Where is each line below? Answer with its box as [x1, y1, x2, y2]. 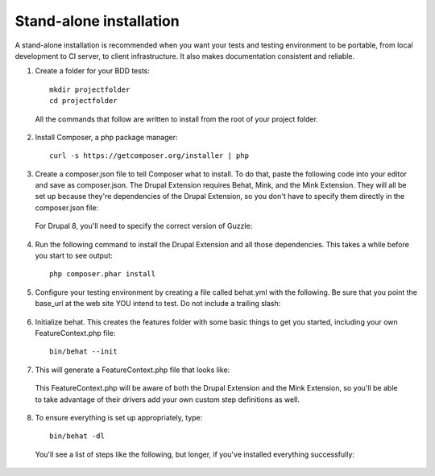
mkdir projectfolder [49, 85, 130, 94]
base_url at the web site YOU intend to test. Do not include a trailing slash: [35, 299, 281, 308]
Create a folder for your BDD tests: [35, 66, 151, 76]
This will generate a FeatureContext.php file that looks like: [35, 365, 230, 375]
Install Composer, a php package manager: [35, 132, 178, 142]
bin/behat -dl [49, 432, 105, 441]
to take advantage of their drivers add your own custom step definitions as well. [35, 395, 300, 404]
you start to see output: [35, 250, 113, 261]
